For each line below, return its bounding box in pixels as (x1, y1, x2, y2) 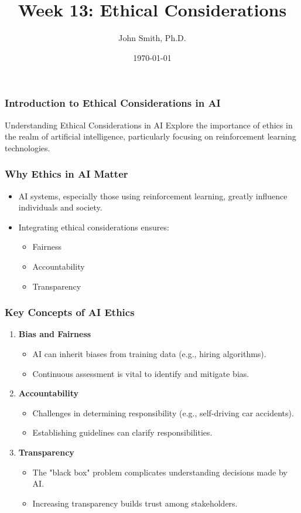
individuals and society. (18, 201, 102, 213)
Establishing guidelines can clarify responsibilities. (32, 426, 213, 439)
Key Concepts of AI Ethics (5, 305, 135, 320)
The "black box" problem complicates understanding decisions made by (32, 466, 288, 478)
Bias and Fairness (18, 328, 91, 340)
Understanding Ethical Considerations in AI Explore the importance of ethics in (5, 118, 293, 131)
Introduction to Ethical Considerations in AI (5, 96, 221, 110)
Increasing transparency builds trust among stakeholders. (32, 497, 238, 509)
